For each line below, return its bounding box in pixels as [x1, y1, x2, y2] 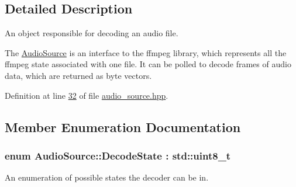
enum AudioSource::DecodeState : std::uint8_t [5, 148, 231, 162]
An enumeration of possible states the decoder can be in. [5, 171, 209, 183]
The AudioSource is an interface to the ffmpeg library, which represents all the [5, 46, 287, 58]
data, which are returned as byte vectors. [5, 69, 152, 81]
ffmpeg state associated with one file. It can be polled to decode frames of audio [5, 58, 291, 70]
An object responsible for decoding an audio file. [5, 27, 178, 39]
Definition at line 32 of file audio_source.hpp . [5, 89, 168, 101]
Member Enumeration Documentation [5, 117, 241, 136]
